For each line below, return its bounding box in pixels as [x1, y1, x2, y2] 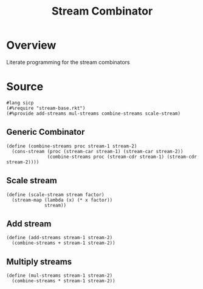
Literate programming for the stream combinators [6, 58, 130, 66]
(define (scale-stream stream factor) [6, 191, 105, 198]
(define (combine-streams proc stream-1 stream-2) [6, 143, 137, 149]
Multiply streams [6, 256, 72, 267]
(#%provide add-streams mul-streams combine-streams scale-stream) [6, 110, 181, 117]
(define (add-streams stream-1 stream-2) [6, 235, 113, 241]
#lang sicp [6, 100, 34, 106]
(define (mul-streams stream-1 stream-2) [6, 273, 113, 279]
